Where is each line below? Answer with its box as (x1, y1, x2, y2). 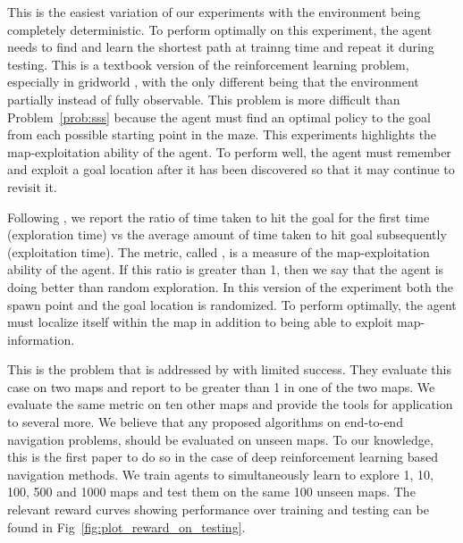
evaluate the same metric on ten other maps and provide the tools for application (7, 395, 453, 414)
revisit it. (7, 177, 57, 196)
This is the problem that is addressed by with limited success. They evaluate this (7, 360, 451, 379)
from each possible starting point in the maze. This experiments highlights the (7, 125, 437, 144)
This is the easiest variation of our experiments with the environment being (7, 3, 421, 21)
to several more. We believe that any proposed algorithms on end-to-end (7, 413, 403, 431)
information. (7, 330, 75, 348)
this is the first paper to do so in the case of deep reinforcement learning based (7, 447, 439, 466)
